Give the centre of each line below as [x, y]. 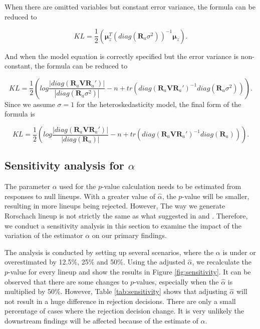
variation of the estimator [44, 235]
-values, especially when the [176, 281]
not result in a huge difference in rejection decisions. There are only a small [120, 301]
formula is [20, 114]
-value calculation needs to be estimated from [171, 186]
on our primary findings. [129, 235]
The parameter [28, 186]
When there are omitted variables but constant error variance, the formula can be [130, 6]
